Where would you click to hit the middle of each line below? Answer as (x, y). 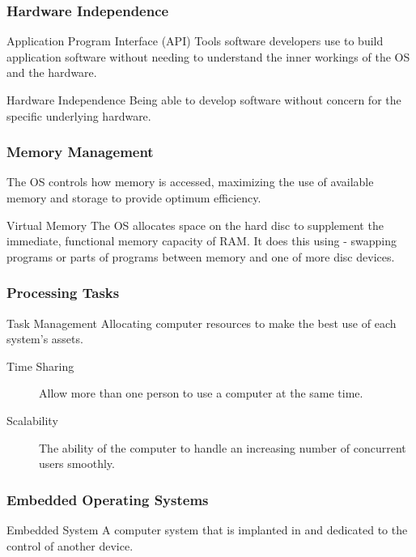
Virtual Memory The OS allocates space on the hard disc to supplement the (195, 225)
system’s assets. (45, 339)
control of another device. (70, 545)
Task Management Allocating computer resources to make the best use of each (202, 323)
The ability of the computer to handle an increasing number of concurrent (223, 447)
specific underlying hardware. (79, 115)
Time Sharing (40, 366)
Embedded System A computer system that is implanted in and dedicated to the (207, 529)
